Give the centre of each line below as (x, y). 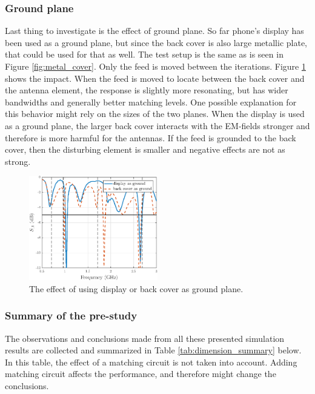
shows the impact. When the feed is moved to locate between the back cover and (155, 78)
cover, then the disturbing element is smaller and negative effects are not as (145, 149)
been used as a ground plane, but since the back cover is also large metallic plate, (156, 42)
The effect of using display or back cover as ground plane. (136, 288)
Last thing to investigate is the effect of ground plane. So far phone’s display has (154, 31)
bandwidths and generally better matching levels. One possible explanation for (151, 102)
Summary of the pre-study (71, 316)
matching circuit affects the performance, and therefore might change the (141, 374)
